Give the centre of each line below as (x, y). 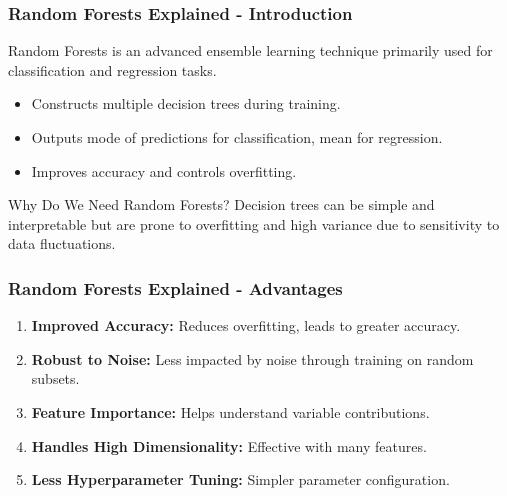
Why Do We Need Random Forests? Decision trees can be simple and (221, 204)
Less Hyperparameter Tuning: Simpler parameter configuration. (240, 479)
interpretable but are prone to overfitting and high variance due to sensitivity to (254, 223)
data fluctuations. (62, 243)
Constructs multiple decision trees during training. (186, 103)
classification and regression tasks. (112, 69)
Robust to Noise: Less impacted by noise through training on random (252, 358)
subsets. (55, 378)
